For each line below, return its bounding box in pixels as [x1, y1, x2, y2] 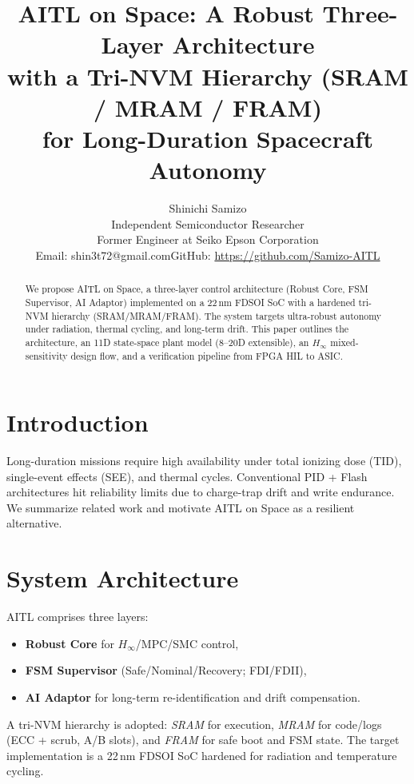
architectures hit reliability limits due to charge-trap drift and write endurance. [6, 484, 395, 500]
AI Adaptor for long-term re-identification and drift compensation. [25, 688, 360, 705]
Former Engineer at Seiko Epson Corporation [97, 231, 319, 248]
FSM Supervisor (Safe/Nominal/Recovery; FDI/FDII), [25, 662, 307, 679]
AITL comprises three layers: [6, 608, 149, 625]
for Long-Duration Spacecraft [42, 121, 373, 154]
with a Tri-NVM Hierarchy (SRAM [7, 59, 408, 92]
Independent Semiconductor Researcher [111, 215, 305, 232]
